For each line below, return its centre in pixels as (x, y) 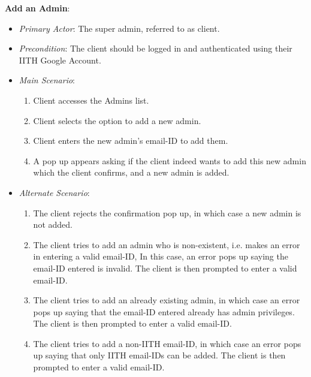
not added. (53, 224)
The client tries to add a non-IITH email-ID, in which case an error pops (167, 343)
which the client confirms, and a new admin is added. (131, 172)
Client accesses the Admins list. (91, 100)
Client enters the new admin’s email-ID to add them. (131, 141)
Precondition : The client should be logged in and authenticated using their (155, 48)
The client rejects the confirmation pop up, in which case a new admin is (167, 212)
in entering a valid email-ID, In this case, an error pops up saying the (161, 256)
